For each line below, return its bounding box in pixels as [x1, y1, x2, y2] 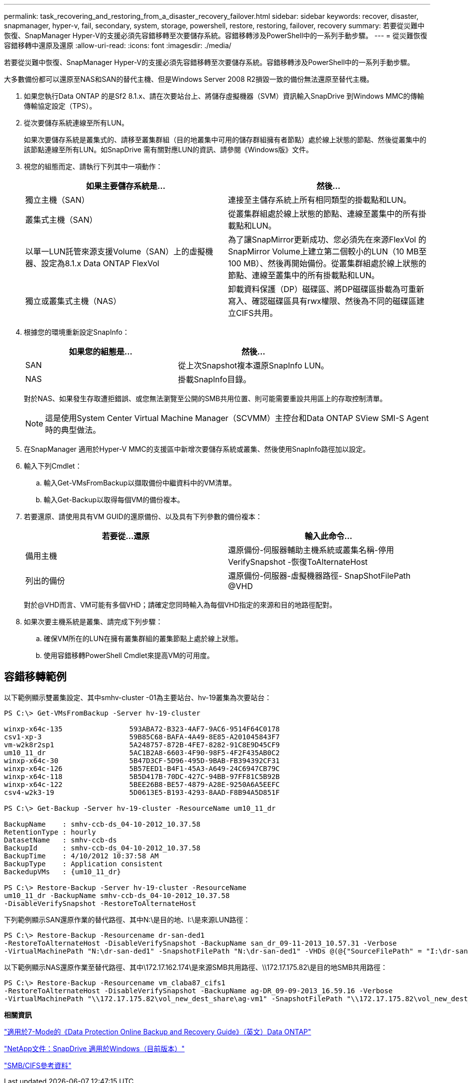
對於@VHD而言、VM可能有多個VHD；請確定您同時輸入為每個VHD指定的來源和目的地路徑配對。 [24, 601, 337, 609]
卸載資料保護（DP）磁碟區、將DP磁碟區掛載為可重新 [228, 284, 424, 294]
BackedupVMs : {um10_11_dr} [4, 867, 121, 876]
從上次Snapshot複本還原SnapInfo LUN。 [178, 361, 329, 370]
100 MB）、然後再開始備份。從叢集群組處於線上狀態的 [228, 258, 427, 268]
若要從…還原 [102, 531, 150, 541]
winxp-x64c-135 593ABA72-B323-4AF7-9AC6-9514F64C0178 [4, 724, 280, 733]
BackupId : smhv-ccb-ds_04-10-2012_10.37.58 [4, 843, 201, 852]
